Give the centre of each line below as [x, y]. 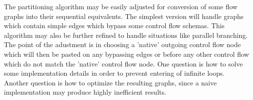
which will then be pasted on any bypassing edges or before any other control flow [126, 54]
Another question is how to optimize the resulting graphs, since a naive [110, 82]
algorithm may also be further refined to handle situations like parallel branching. [126, 35]
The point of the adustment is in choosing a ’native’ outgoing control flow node [123, 44]
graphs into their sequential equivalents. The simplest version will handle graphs [124, 16]
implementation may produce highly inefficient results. [85, 92]
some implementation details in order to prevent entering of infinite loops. [114, 73]
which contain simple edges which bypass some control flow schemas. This [114, 25]
